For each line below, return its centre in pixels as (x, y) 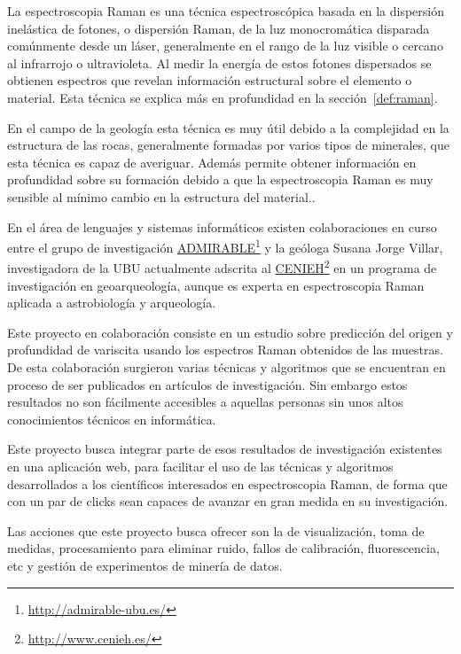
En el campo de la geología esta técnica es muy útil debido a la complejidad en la (228, 127)
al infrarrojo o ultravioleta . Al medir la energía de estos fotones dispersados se (219, 62)
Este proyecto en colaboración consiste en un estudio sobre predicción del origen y (230, 332)
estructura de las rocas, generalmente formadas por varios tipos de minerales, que (228, 145)
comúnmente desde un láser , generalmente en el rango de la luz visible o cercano (225, 46)
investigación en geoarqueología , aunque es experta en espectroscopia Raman (216, 285)
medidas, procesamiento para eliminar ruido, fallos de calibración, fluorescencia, (223, 548)
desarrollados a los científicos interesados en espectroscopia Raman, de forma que (227, 483)
